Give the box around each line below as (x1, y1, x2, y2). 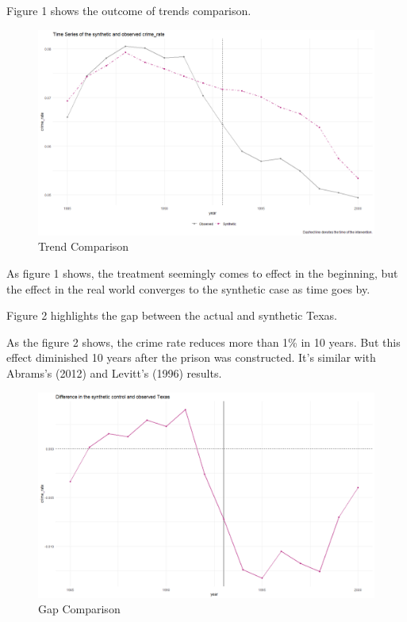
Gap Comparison (38, 601, 121, 617)
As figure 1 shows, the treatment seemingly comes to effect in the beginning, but (6, 264, 398, 281)
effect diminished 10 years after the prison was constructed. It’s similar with (6, 349, 376, 366)
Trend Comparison (38, 238, 129, 255)
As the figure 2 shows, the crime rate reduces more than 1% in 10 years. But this (6, 333, 401, 350)
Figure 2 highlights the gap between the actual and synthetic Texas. (6, 307, 337, 324)
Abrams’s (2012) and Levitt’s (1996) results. (6, 364, 222, 381)
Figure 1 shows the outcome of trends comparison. (6, 2, 251, 18)
